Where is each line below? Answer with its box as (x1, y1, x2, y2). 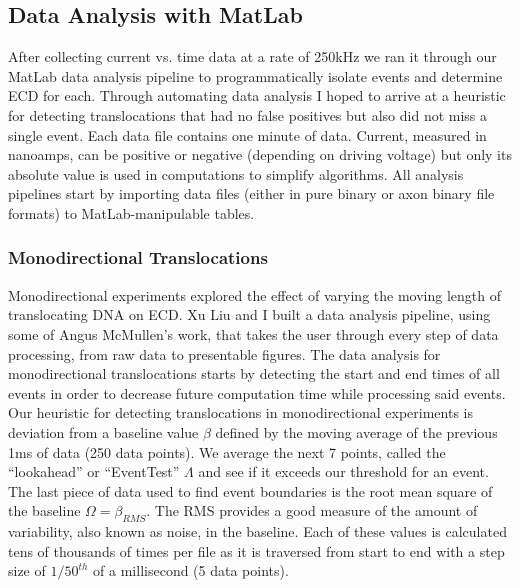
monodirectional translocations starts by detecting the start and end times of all (8, 363, 500, 384)
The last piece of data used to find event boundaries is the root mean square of (8, 480, 493, 501)
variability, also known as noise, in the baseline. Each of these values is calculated (8, 521, 507, 542)
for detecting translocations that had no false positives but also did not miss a (8, 104, 488, 125)
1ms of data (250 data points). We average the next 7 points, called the (8, 441, 446, 462)
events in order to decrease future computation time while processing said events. (8, 382, 506, 403)
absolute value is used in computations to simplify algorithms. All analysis (8, 163, 464, 184)
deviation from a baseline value (8, 421, 199, 442)
